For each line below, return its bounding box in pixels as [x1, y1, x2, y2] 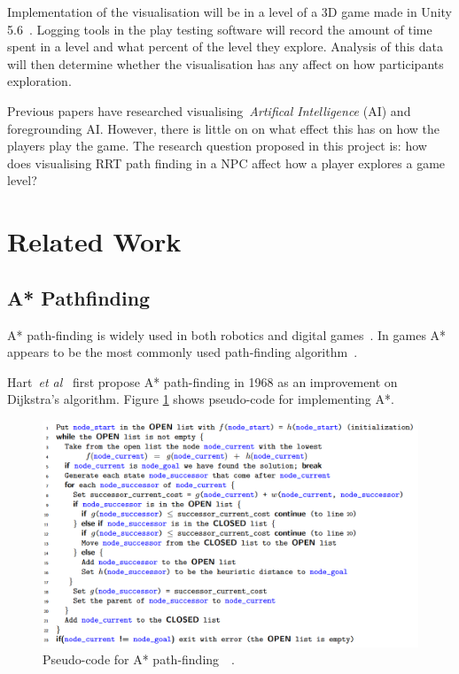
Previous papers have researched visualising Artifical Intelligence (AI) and [7, 101, 411, 120]
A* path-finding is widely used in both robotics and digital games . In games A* [7, 325, 447, 344]
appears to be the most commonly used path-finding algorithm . [7, 343, 358, 361]
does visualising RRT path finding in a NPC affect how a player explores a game [7, 153, 446, 172]
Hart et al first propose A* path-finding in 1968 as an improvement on [7, 372, 398, 391]
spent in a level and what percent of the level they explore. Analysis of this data [7, 37, 443, 56]
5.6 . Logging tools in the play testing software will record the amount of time [7, 19, 432, 38]
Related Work [7, 223, 182, 260]
